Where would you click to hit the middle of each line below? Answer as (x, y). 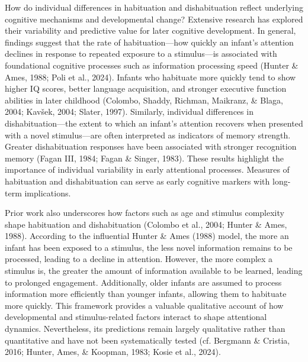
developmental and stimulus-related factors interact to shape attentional (136, 317)
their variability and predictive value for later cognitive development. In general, (150, 30)
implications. (48, 193)
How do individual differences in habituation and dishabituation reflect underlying (154, 7)
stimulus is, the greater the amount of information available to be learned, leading (154, 271)
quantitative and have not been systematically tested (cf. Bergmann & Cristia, (147, 340)
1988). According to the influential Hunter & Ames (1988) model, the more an (147, 236)
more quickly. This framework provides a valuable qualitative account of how (144, 305)
